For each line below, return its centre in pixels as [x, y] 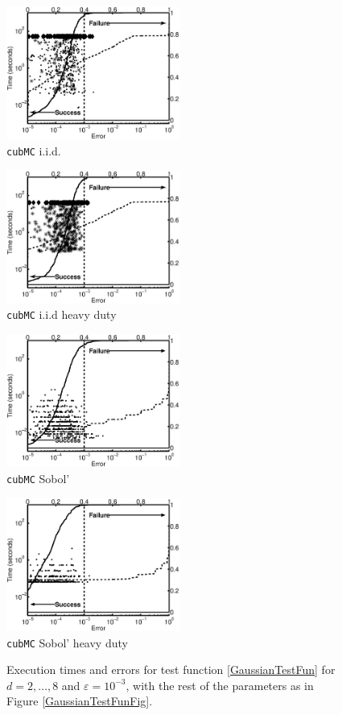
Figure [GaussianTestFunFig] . [80, 701]
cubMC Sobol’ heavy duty [67, 642]
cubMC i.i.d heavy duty [62, 314]
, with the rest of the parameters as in [220, 685]
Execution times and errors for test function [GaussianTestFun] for [171, 670]
